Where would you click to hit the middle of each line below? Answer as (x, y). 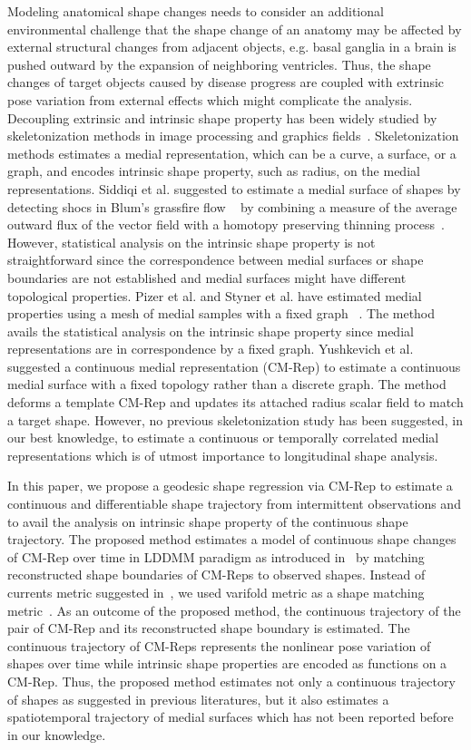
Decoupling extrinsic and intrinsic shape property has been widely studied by (222, 117)
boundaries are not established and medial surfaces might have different (207, 277)
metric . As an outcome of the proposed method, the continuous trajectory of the (234, 610)
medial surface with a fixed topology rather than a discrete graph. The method (227, 384)
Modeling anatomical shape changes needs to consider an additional (196, 11)
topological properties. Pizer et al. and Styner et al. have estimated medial (215, 295)
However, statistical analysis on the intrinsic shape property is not (191, 242)
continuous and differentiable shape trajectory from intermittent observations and (234, 504)
